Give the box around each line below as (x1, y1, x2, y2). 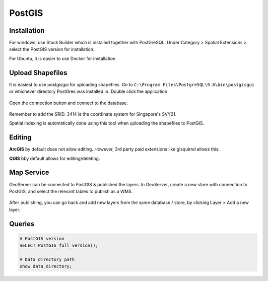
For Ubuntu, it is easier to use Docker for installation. (9, 55, 117, 62)
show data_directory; (19, 264, 72, 269)
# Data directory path (19, 256, 75, 262)
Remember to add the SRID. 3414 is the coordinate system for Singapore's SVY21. (9, 111, 177, 117)
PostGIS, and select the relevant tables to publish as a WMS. (9, 188, 133, 194)
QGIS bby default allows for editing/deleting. (9, 155, 100, 161)
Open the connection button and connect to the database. (9, 100, 128, 106)
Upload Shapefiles (9, 69, 67, 77)
